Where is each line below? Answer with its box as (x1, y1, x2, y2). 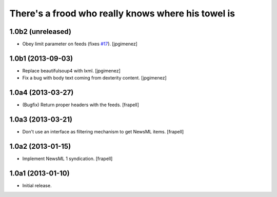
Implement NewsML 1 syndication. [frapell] (22, 155, 113, 162)
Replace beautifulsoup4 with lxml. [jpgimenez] (22, 67, 121, 74)
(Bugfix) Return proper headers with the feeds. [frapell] (22, 102, 140, 108)
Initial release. (22, 182, 52, 188)
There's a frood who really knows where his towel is (9, 8, 235, 19)
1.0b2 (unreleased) (9, 27, 72, 36)
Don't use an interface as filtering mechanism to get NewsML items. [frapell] (22, 129, 184, 135)
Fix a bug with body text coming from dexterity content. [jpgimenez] (22, 75, 167, 81)
